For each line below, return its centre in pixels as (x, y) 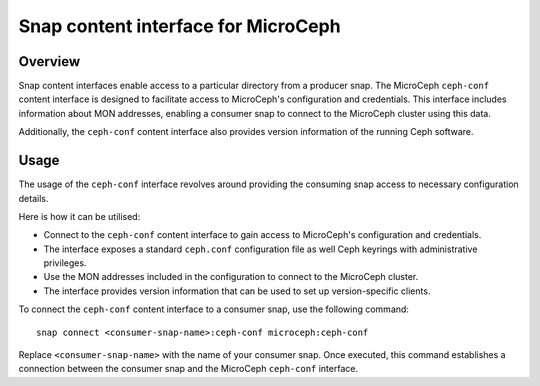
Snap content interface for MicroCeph (179, 26)
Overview (49, 61)
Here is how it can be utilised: (79, 216)
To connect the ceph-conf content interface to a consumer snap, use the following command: (214, 309)
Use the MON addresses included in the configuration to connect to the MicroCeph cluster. (231, 277)
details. (33, 198)
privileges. (65, 263)
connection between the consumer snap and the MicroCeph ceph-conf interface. (188, 369)
